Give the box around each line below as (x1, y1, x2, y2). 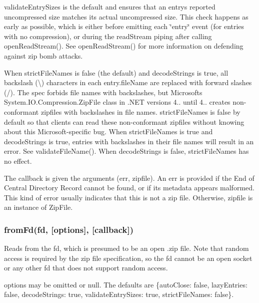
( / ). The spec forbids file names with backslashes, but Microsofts (4, 87, 202, 97)
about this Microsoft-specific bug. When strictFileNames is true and (4, 126, 213, 137)
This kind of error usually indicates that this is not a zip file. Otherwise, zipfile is (4, 192, 253, 202)
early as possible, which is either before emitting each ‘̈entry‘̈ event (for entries (4, 21, 244, 32)
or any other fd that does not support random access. (4, 262, 168, 273)
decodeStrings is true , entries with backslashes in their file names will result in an (4, 136, 254, 146)
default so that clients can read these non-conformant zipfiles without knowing (4, 116, 244, 127)
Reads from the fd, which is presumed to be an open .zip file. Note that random (4, 243, 249, 253)
